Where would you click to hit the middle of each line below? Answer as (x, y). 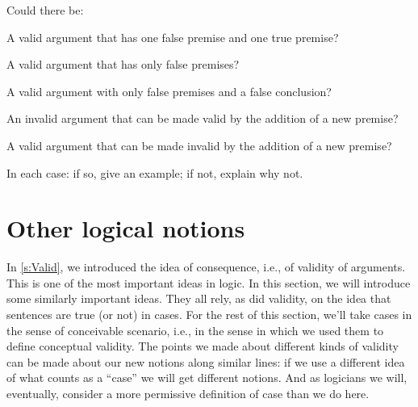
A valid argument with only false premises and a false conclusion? (169, 91)
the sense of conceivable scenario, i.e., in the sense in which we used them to (195, 330)
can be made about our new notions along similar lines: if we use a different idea (206, 361)
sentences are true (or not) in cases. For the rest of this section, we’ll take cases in (209, 315)
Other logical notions (126, 228)
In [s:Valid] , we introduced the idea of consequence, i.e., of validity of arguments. (206, 267)
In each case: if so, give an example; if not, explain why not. (155, 172)
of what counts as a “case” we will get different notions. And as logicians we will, (207, 378)
